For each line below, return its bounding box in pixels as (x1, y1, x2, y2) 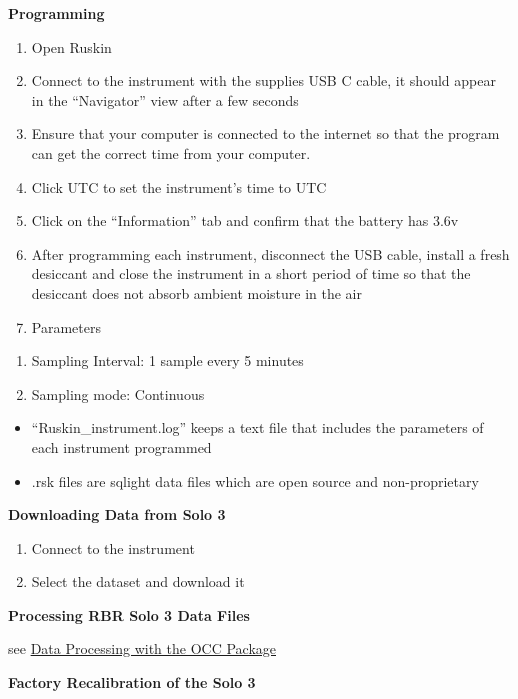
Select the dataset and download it (31, 571, 245, 592)
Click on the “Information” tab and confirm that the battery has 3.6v (31, 210, 459, 231)
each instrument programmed (31, 436, 212, 457)
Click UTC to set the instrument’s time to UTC (31, 176, 327, 197)
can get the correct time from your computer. (31, 142, 311, 163)
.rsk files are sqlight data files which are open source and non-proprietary (31, 470, 479, 491)
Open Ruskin (31, 36, 112, 57)
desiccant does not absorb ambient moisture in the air (31, 282, 362, 303)
